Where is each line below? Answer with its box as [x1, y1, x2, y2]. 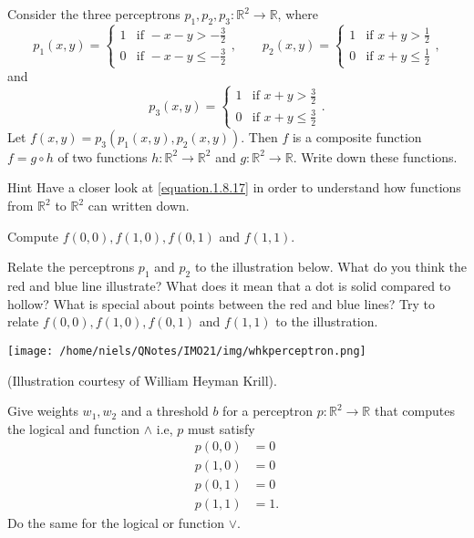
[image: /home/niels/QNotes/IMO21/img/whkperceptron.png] [7, 344, 366, 357]
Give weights [7, 401, 78, 420]
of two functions [57, 147, 148, 166]
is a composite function [292, 127, 422, 146]
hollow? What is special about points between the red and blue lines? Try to [7, 294, 435, 313]
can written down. [88, 196, 190, 215]
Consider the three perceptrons [7, 5, 180, 23]
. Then [241, 127, 278, 146]
